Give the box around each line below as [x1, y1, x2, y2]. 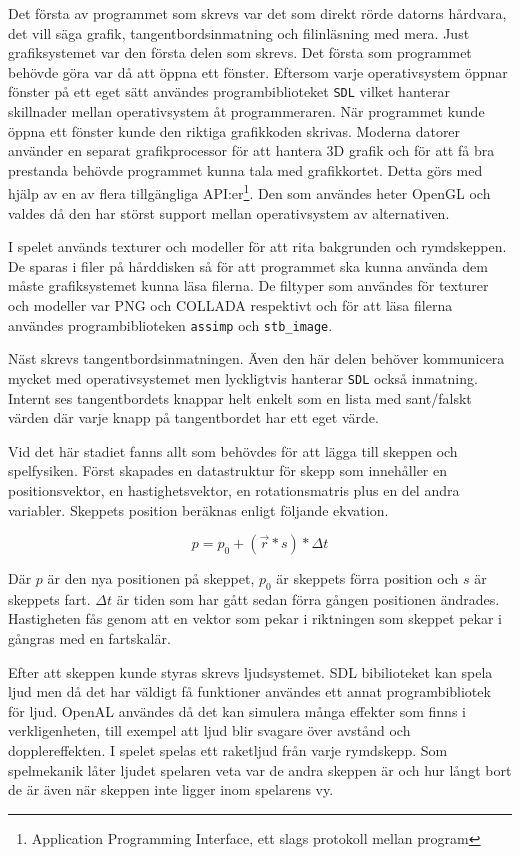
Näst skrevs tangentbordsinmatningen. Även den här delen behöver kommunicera [8, 348, 505, 369]
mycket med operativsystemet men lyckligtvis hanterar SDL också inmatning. [8, 367, 478, 388]
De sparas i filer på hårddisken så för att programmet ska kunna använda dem [8, 255, 488, 276]
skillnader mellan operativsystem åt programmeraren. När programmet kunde [8, 101, 485, 122]
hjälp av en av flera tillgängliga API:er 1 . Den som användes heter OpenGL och [8, 180, 491, 204]
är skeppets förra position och [276, 568, 459, 589]
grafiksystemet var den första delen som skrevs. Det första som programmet [8, 42, 472, 63]
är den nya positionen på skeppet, [47, 568, 255, 589]
